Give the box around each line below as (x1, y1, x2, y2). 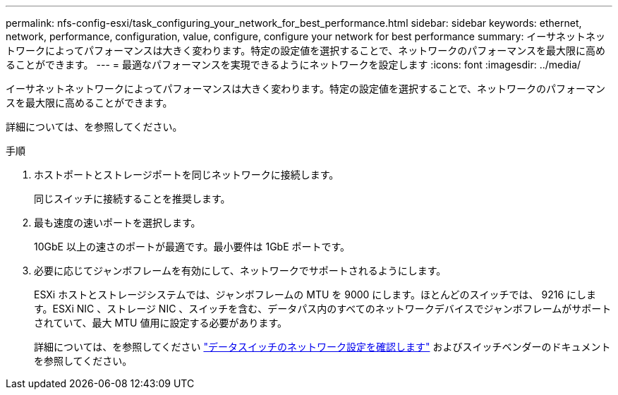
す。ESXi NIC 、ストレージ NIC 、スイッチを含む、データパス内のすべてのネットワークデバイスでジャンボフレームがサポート (34, 303, 612, 315)
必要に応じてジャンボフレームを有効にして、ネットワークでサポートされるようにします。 (34, 265, 447, 276)
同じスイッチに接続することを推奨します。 (34, 193, 231, 205)
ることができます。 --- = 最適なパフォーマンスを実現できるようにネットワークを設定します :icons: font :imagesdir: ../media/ (6, 59, 581, 71)
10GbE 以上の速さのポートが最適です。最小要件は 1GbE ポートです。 (34, 241, 351, 253)
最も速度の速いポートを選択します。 (34, 217, 201, 229)
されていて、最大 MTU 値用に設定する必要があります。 (34, 317, 288, 329)
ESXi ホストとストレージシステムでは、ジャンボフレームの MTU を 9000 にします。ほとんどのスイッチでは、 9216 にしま (34, 288, 596, 300)
